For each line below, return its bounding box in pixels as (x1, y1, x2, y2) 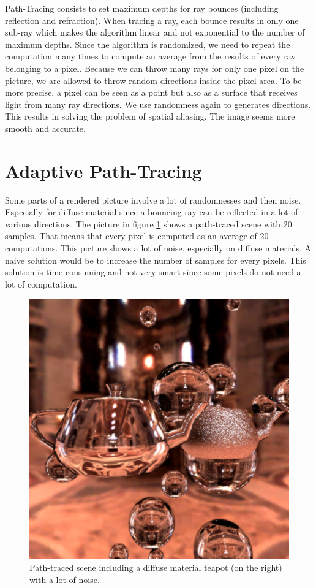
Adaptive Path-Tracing (5, 158, 202, 183)
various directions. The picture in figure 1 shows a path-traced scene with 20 (5, 217, 292, 230)
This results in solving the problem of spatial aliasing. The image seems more (5, 110, 295, 123)
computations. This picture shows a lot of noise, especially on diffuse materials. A (5, 242, 311, 254)
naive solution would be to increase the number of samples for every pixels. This (5, 253, 306, 266)
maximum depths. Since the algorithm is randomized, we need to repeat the (5, 37, 290, 50)
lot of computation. (5, 277, 77, 290)
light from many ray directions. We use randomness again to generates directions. (5, 97, 311, 110)
